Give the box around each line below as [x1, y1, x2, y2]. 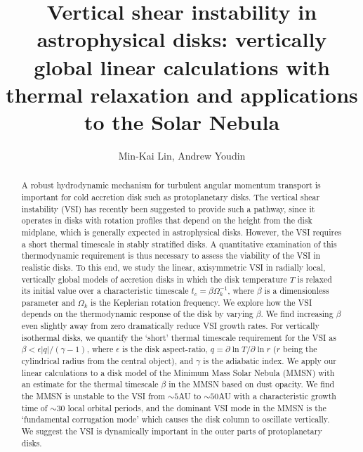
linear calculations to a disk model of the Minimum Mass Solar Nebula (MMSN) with [21, 366, 335, 378]
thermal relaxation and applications [6, 79, 358, 108]
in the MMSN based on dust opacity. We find [169, 378, 335, 390]
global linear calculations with [34, 52, 330, 81]
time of [21, 401, 48, 413]
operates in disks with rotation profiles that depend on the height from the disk [21, 214, 312, 226]
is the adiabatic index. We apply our [203, 355, 336, 367]
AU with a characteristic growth [218, 390, 336, 402]
